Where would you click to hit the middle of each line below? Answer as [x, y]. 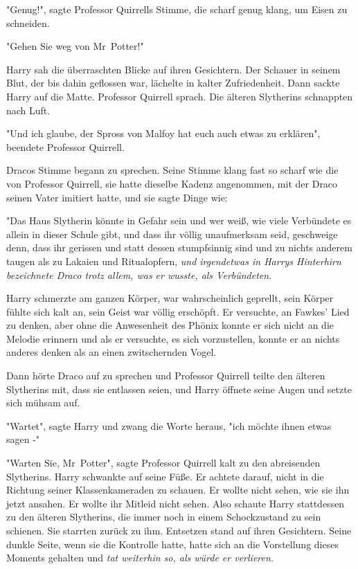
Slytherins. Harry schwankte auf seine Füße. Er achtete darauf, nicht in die [165, 476]
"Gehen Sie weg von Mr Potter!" [75, 46]
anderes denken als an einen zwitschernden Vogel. [111, 352]
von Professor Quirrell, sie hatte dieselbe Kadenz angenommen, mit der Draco [172, 183]
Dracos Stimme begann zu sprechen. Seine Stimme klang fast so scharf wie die [172, 170]
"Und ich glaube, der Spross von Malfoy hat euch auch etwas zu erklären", [163, 133]
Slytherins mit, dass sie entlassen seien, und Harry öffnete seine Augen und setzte [179, 389]
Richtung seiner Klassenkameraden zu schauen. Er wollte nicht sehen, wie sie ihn [178, 490]
